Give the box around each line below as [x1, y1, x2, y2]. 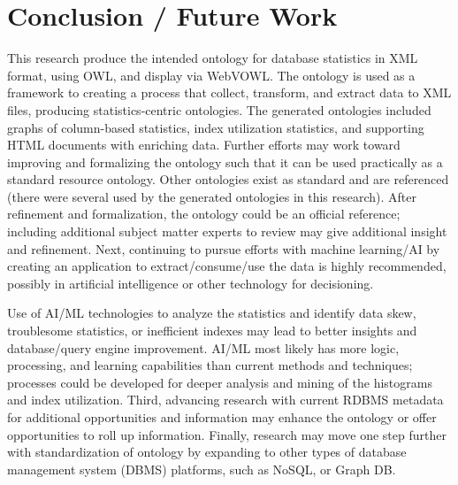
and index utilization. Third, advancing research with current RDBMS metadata [7, 390, 444, 409]
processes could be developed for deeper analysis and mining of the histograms [7, 373, 432, 391]
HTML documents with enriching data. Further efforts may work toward [7, 135, 401, 154]
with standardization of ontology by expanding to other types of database [7, 443, 407, 461]
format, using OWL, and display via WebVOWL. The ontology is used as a [7, 65, 416, 84]
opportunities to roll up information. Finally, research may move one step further [7, 425, 447, 443]
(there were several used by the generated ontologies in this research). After [7, 187, 416, 205]
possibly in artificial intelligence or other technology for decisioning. [7, 273, 374, 292]
